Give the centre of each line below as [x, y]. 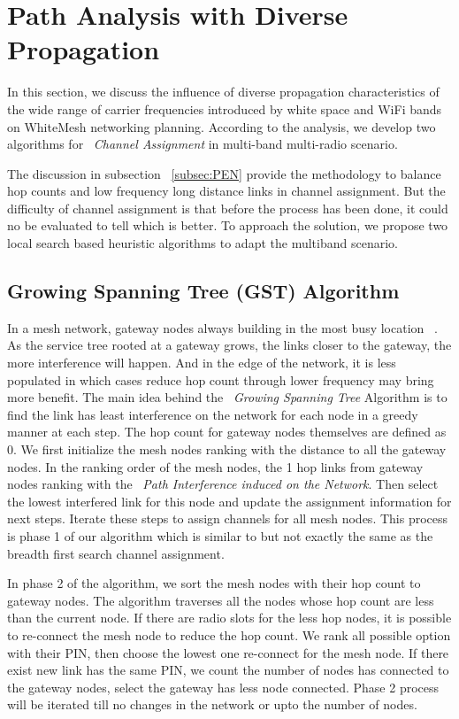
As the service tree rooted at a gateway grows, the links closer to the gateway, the [229, 345]
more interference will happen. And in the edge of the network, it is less [202, 363]
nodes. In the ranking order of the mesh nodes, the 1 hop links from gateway [215, 466]
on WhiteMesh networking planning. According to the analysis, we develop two [222, 126]
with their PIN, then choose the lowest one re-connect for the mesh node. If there [228, 652]
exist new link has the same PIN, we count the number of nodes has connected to [228, 670]
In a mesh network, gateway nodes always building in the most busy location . [222, 327]
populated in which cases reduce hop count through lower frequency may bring [221, 379]
